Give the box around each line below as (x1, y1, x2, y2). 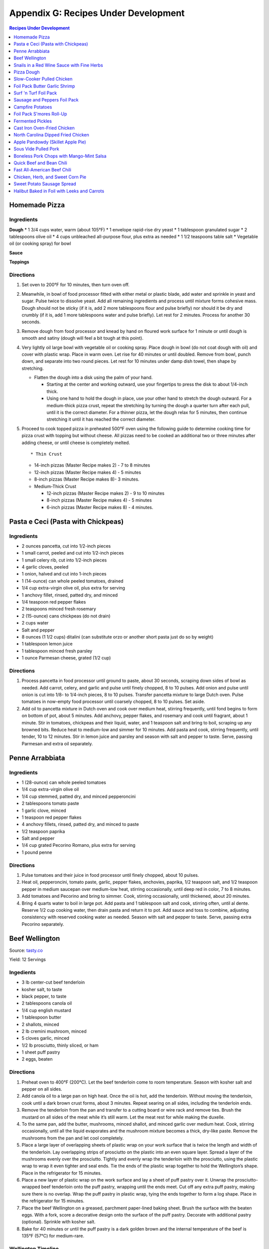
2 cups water (21, 620, 49, 626)
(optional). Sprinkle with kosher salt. (21, 1219, 96, 1225)
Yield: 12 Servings (9, 957, 46, 963)
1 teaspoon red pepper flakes (21, 814, 82, 820)
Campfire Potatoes (13, 104, 52, 110)
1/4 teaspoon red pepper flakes (21, 599, 86, 605)
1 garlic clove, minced (21, 807, 67, 813)
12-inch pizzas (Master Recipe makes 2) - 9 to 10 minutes (46, 490, 165, 496)
